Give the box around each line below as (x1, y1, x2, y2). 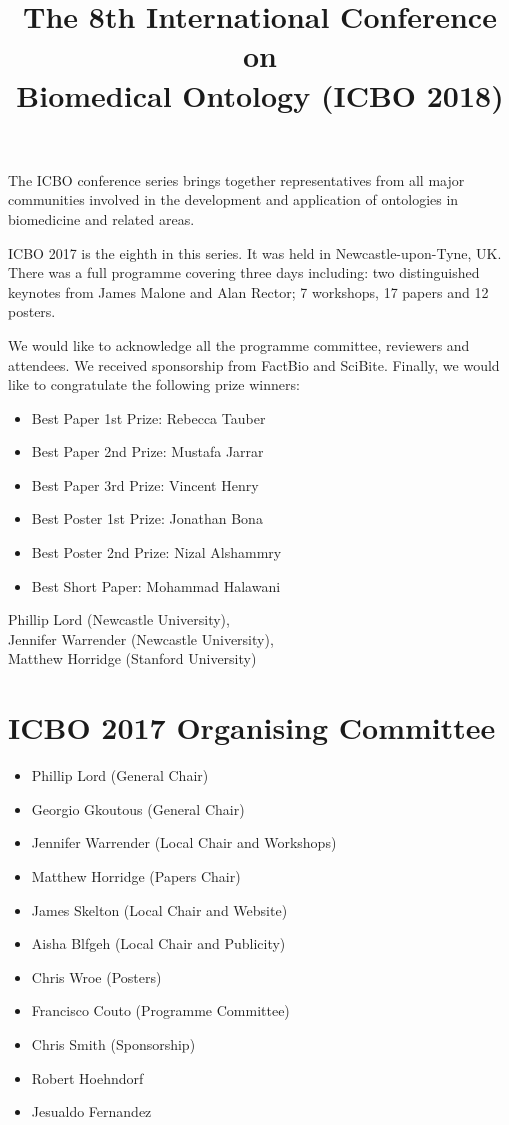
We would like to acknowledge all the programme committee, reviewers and (8, 334, 470, 355)
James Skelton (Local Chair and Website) (31, 899, 288, 920)
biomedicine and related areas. (8, 208, 195, 229)
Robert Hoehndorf (31, 1067, 144, 1088)
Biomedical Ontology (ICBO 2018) (16, 74, 504, 115)
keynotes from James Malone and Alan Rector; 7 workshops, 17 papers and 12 (8, 281, 489, 302)
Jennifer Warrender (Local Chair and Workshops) (31, 832, 337, 853)
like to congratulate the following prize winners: (8, 374, 300, 395)
